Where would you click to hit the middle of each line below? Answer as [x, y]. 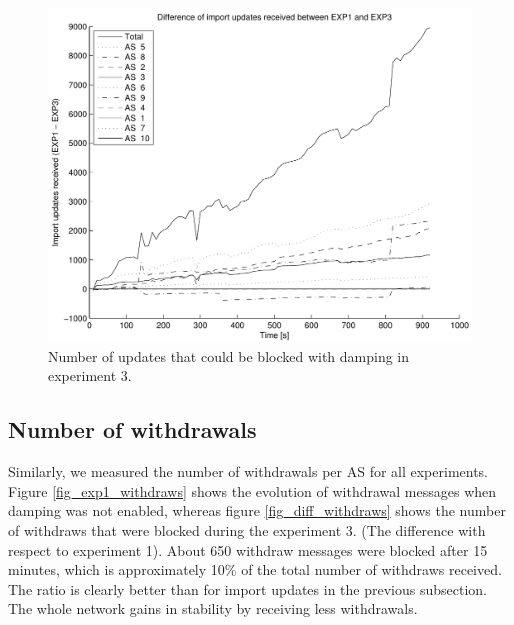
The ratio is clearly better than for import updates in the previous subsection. [247, 588]
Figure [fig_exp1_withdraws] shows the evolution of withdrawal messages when [252, 490]
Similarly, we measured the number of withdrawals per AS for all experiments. [248, 471]
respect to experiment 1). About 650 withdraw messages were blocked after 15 [248, 549]
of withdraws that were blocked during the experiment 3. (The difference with [247, 529]
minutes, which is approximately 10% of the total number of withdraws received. [255, 569]
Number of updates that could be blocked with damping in [229, 355]
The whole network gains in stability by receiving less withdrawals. [213, 608]
